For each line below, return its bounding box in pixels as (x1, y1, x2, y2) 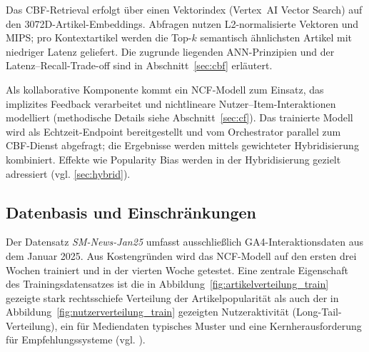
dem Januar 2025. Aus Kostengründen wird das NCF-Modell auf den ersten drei (6, 248, 357, 263)
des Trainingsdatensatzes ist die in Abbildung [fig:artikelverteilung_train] (6, 276, 329, 291)
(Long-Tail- (292, 304, 342, 319)
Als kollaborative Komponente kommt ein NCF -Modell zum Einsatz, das (6, 81, 324, 96)
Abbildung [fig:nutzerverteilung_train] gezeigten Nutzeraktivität (6, 304, 289, 319)
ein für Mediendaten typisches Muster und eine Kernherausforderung (61, 318, 362, 333)
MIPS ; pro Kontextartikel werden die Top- (6, 30, 192, 45)
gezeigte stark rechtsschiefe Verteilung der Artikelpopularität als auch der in (6, 290, 339, 305)
